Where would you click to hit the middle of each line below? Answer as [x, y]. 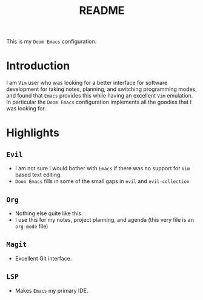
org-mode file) [32, 226]
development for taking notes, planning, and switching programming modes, [101, 89]
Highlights [33, 133]
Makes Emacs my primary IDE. [52, 290]
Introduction [38, 66]
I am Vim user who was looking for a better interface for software [87, 83]
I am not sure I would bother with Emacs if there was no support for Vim [102, 168]
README [102, 11]
